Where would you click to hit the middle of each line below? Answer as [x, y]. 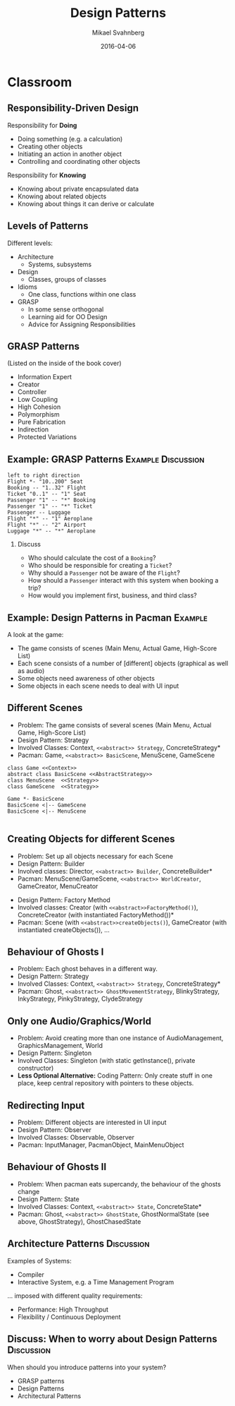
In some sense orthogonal [66, 309]
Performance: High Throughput [63, 1309]
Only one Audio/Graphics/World [80, 1021]
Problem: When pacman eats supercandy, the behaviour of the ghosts [119, 1184]
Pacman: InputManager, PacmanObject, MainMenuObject [101, 1145]
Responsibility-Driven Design [73, 108]
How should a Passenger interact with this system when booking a [123, 580]
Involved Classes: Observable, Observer [76, 1138]
